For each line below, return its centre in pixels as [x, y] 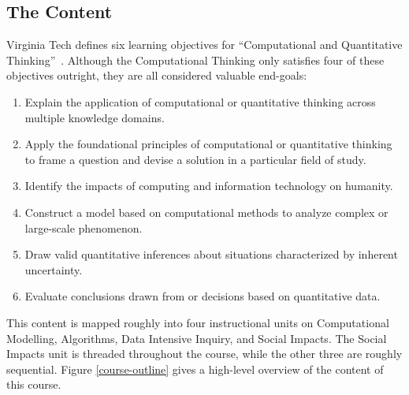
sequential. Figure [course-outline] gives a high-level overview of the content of [195, 369]
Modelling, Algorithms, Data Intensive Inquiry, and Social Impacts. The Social [197, 338]
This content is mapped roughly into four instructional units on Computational [198, 322]
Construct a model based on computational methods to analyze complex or [206, 212]
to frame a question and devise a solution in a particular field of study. [195, 159]
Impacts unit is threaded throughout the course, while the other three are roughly [204, 354]
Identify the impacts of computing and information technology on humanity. [209, 186]
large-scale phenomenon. [84, 227]
